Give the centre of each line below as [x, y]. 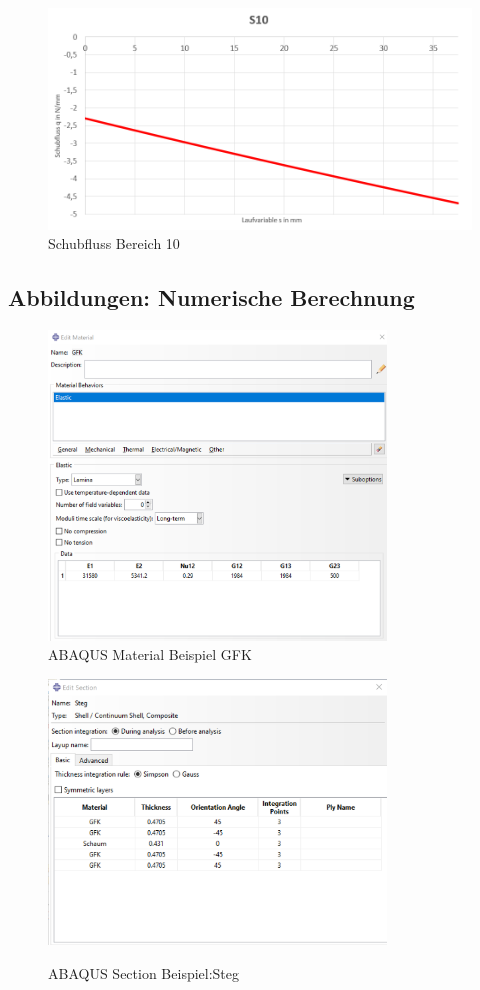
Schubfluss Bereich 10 [114, 243]
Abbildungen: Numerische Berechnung [211, 297]
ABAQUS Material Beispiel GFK [150, 654]
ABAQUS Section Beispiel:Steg [144, 972]
